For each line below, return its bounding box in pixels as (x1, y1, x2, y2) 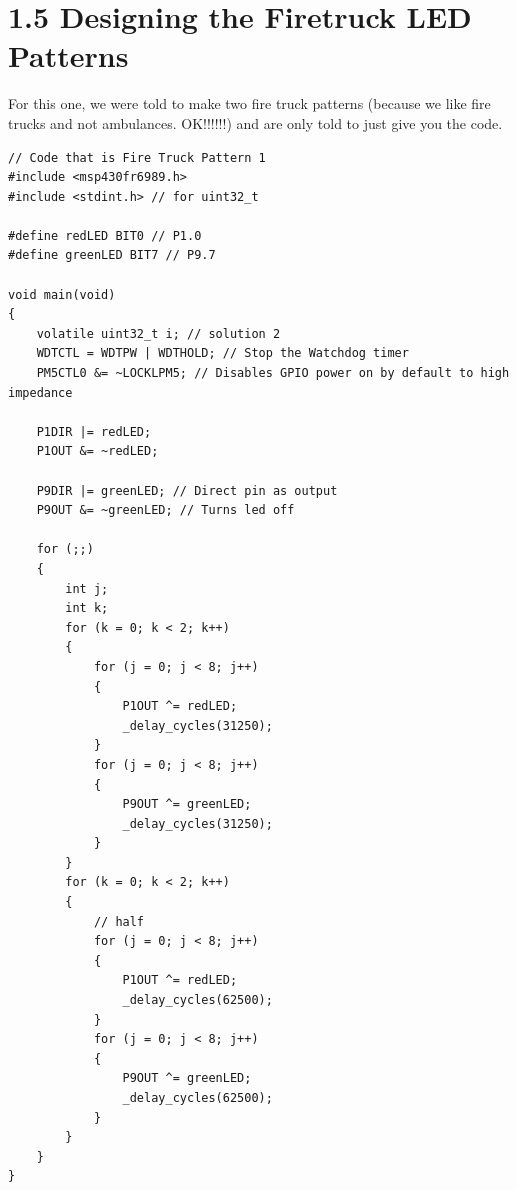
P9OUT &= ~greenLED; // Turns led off (36, 503, 295, 518)
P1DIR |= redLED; (36, 424, 152, 439)
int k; (65, 601, 109, 616)
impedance (8, 385, 73, 400)
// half (93, 914, 145, 929)
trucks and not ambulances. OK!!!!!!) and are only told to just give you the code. (8, 112, 503, 133)
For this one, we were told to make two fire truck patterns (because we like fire (8, 93, 491, 114)
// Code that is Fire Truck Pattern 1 (8, 150, 266, 165)
